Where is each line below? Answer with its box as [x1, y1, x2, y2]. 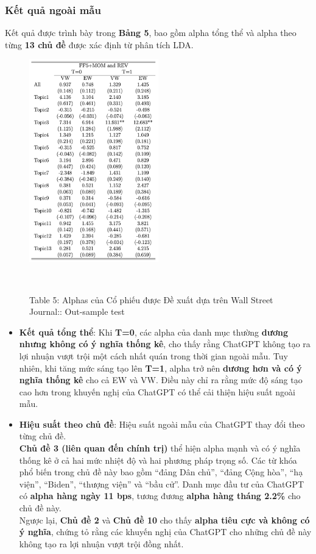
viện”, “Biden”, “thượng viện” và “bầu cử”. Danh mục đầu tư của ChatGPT [19, 477, 304, 490]
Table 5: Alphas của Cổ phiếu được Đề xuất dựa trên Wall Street [29, 293, 273, 306]
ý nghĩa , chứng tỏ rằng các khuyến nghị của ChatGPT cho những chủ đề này [19, 525, 312, 538]
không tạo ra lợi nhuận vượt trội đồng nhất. [19, 537, 184, 550]
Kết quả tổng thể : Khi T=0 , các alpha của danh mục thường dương [19, 325, 289, 338]
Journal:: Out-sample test [29, 305, 125, 318]
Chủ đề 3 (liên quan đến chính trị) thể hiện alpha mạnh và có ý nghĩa [19, 442, 301, 455]
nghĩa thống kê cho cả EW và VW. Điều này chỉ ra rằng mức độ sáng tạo [19, 373, 303, 386]
